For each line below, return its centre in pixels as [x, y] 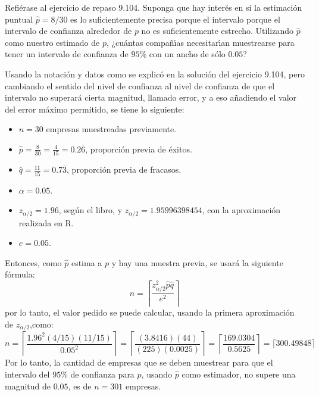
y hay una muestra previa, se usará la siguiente [197, 262]
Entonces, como [33, 262]
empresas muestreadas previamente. [111, 129]
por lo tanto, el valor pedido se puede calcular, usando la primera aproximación [150, 312]
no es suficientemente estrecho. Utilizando [217, 31]
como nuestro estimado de [52, 42]
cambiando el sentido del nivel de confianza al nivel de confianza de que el [140, 85]
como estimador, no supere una [239, 374]
